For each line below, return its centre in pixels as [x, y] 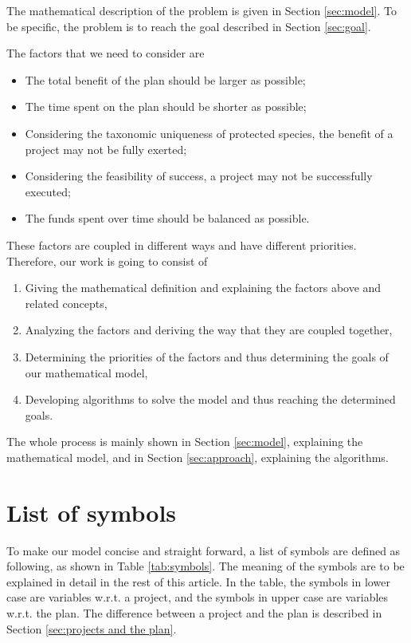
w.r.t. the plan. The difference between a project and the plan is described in [194, 612]
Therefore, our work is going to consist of [107, 260]
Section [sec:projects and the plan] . [92, 628]
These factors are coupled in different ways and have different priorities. [182, 245]
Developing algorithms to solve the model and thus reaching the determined [210, 399]
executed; [48, 191]
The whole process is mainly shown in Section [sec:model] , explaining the [185, 442]
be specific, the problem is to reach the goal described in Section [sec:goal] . [189, 26]
